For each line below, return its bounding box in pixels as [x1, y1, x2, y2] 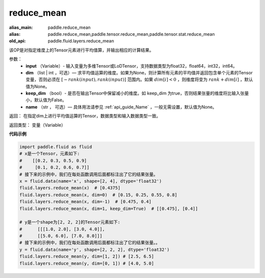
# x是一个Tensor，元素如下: [19, 151, 80, 157]
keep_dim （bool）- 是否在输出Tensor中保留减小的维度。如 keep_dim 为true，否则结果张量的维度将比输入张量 [26, 91, 249, 96]
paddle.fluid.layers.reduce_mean [48, 38, 114, 44]
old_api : [9, 38, 26, 44]
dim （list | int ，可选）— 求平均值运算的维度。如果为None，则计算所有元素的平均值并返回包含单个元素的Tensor [26, 69, 253, 75]
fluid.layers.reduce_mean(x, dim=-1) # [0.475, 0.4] [19, 199, 152, 205]
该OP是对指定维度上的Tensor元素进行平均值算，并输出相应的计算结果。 [9, 47, 154, 53]
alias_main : [9, 24, 33, 30]
